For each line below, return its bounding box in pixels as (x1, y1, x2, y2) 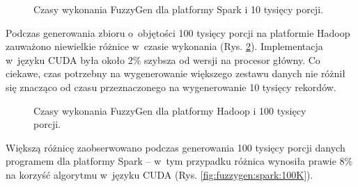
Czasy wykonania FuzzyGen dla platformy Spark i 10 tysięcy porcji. (33, 2, 323, 16)
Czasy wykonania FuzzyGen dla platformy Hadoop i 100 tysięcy (33, 103, 306, 117)
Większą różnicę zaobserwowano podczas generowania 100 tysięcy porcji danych (6, 140, 345, 154)
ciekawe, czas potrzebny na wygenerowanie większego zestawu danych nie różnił (6, 66, 345, 81)
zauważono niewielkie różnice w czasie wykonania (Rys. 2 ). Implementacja (6, 39, 323, 54)
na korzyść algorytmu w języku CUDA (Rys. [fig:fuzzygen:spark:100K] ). (6, 167, 313, 181)
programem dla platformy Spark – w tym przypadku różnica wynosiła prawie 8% (6, 154, 353, 168)
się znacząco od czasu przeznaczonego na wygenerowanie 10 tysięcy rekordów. (6, 79, 336, 94)
